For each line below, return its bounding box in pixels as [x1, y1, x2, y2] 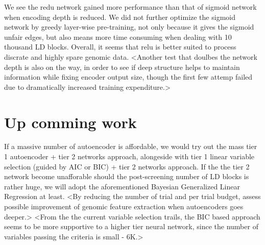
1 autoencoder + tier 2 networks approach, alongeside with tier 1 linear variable [4, 151, 255, 162]
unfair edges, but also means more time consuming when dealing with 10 [4, 31, 232, 42]
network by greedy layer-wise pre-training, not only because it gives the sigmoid [4, 21, 254, 32]
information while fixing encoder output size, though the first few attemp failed [4, 71, 253, 82]
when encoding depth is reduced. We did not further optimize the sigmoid [4, 11, 235, 22]
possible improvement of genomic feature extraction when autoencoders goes [4, 201, 244, 212]
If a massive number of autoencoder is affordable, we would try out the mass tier [4, 141, 257, 152]
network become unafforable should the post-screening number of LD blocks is [4, 171, 249, 182]
